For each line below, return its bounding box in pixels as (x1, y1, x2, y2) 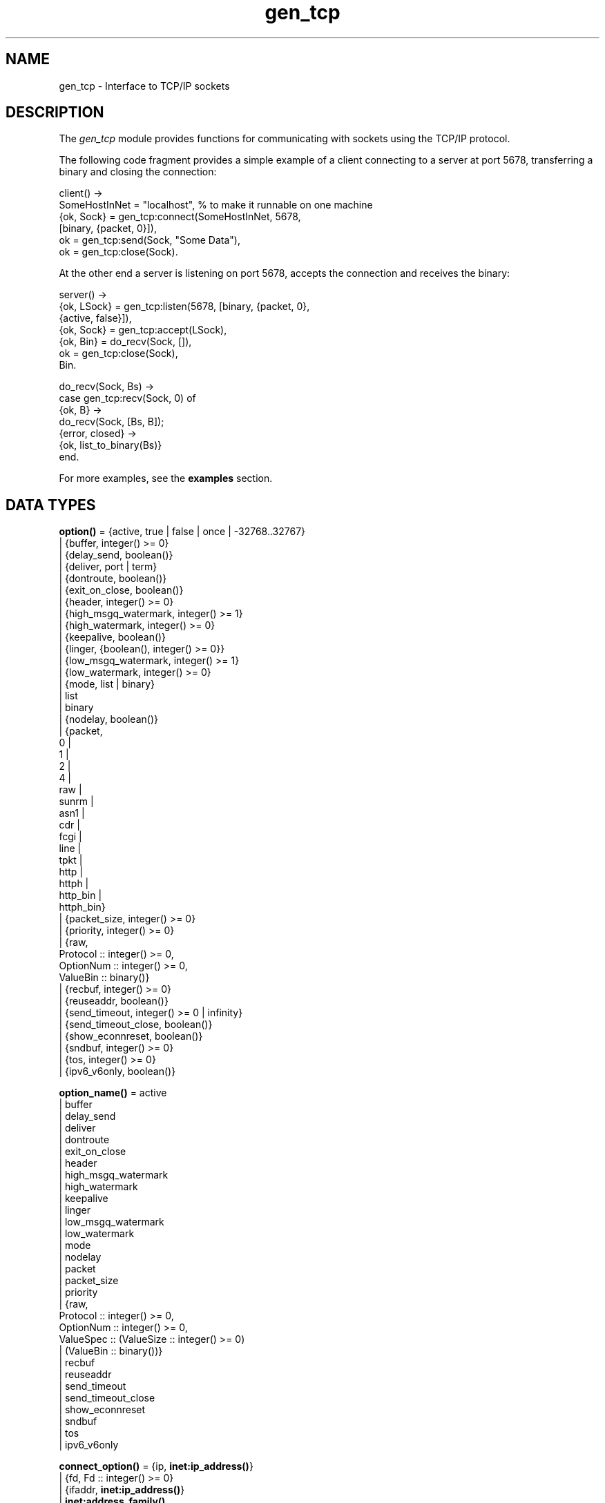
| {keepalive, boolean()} (59, 631, 166, 643)
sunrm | (59, 795, 94, 808)
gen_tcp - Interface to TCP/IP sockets (59, 79, 230, 92)
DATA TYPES (6, 496, 96, 514)
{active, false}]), (59, 312, 132, 324)
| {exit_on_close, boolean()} (59, 584, 184, 597)
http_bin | (59, 889, 102, 902)
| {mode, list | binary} (59, 678, 155, 690)
